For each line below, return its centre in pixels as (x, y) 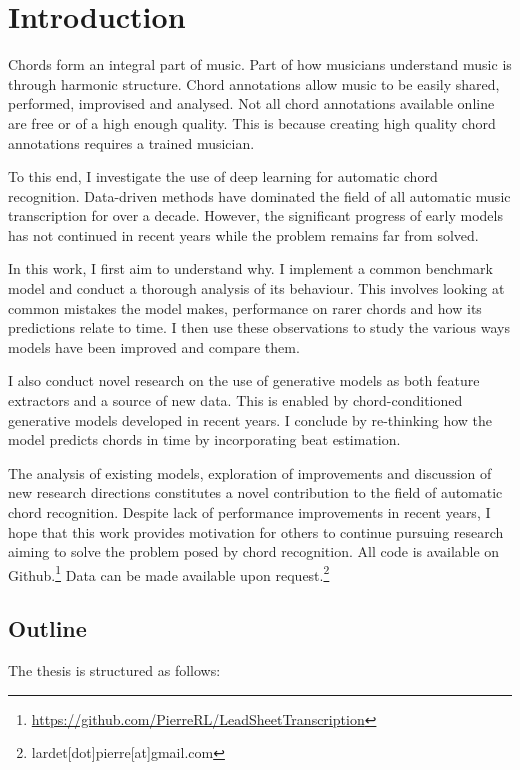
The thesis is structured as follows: (114, 670)
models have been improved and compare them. (154, 346)
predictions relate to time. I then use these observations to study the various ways (259, 327)
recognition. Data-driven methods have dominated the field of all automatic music (259, 195)
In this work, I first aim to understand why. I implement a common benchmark (250, 268)
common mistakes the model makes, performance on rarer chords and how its (245, 307)
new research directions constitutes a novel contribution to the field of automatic (255, 492)
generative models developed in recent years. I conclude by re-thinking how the (250, 419)
